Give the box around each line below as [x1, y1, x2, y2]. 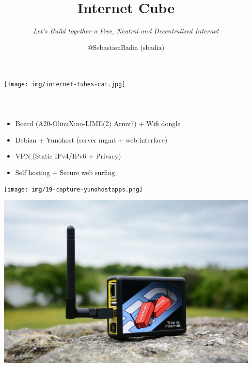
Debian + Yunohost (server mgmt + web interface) [15, 134, 168, 144]
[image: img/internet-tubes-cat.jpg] [4, 81, 126, 88]
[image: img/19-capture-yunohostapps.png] [4, 186, 143, 193]
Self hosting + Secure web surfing [15, 167, 115, 177]
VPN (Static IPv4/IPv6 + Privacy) [15, 151, 121, 161]
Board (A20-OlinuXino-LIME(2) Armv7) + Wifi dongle [15, 118, 181, 128]
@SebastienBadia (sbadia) [87, 42, 165, 52]
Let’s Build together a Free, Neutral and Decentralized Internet [33, 26, 219, 36]
